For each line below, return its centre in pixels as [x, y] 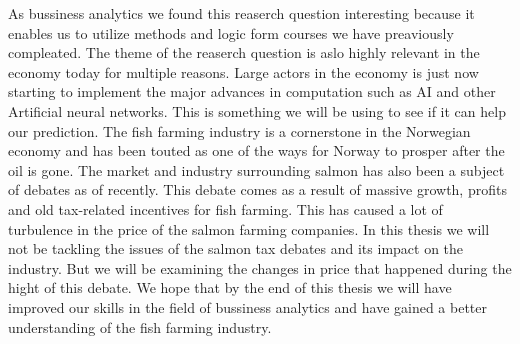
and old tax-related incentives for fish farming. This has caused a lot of [225, 208]
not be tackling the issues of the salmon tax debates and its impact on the [236, 248]
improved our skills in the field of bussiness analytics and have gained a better [247, 306]
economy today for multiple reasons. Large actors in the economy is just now [243, 71]
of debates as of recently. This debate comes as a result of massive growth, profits [257, 189]
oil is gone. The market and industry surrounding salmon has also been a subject [256, 169]
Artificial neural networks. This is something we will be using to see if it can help [257, 110]
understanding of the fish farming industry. [140, 326]
